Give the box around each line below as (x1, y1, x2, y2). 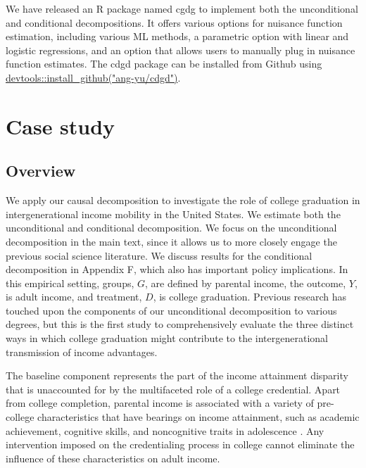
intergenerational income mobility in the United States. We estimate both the (6, 206, 341, 221)
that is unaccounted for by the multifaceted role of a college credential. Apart (6, 381, 341, 396)
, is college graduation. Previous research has (153, 289, 347, 304)
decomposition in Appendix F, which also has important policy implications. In (6, 262, 348, 277)
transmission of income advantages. (6, 344, 158, 359)
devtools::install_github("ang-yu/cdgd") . (6, 70, 181, 84)
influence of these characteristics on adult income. (6, 450, 220, 465)
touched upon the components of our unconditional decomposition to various (6, 303, 337, 317)
